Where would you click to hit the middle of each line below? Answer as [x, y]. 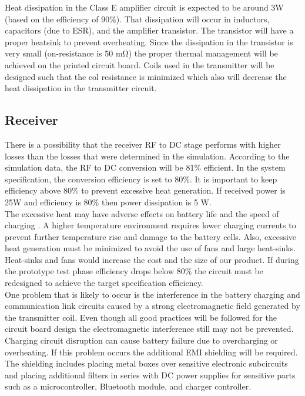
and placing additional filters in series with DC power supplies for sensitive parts [150, 375]
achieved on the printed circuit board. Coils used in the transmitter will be [140, 64]
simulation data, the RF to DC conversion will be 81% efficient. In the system [145, 167]
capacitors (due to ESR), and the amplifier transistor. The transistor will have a [149, 30]
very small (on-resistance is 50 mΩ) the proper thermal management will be [141, 53]
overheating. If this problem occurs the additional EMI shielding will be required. [151, 352]
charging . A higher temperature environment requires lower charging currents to [150, 225]
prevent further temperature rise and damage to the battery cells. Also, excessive [151, 236]
